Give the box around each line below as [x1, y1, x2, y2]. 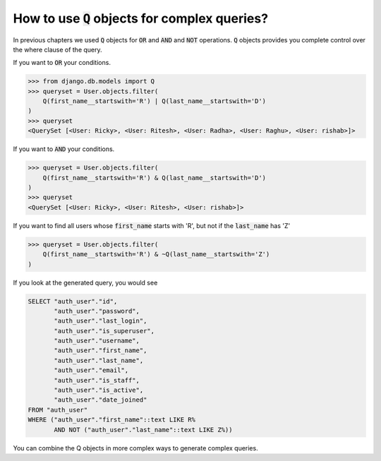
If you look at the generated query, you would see [13, 278, 158, 287]
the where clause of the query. [13, 45, 102, 54]
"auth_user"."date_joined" [54, 396, 147, 404]
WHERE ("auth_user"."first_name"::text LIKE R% [28, 416, 195, 424]
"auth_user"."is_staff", [54, 376, 140, 384]
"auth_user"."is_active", [54, 386, 144, 395]
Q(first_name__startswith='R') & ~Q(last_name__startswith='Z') [42, 251, 270, 258]
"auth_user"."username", [54, 337, 140, 345]
